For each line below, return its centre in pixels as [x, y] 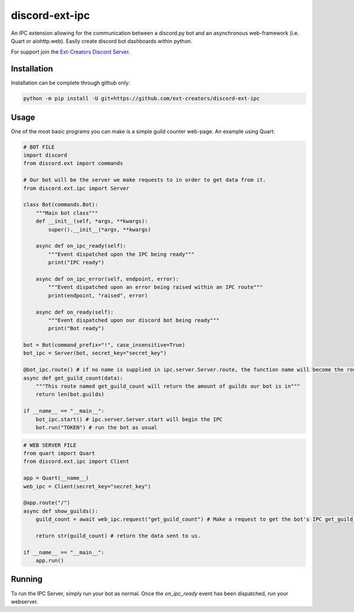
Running [27, 579]
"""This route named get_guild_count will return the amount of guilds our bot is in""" [168, 386]
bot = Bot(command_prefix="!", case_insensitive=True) [104, 345]
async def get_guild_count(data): [73, 378]
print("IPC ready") [76, 263]
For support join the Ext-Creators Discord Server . [71, 52]
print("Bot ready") [76, 328]
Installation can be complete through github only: [71, 83]
